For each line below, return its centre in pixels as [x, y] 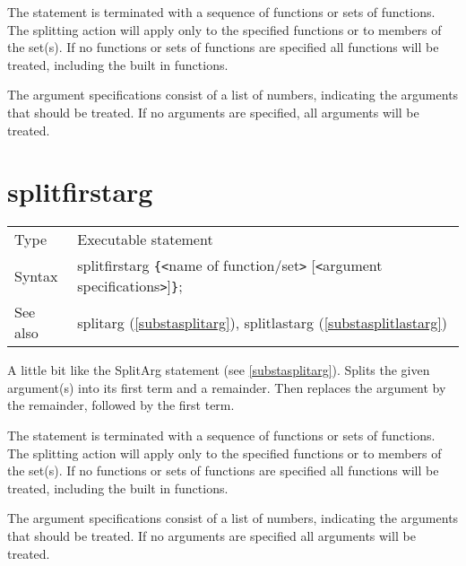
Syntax [36, 275]
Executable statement [145, 239]
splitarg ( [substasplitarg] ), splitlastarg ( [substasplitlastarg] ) [262, 322]
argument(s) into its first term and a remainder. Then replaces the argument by [227, 387]
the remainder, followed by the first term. [121, 405]
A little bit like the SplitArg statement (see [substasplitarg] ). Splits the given [219, 370]
